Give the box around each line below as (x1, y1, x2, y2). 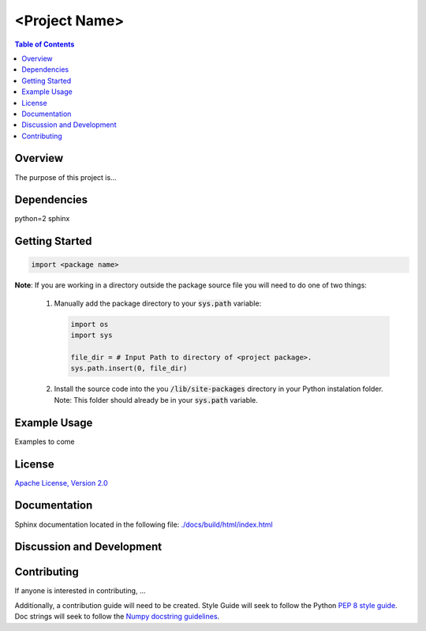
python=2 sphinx (14, 214, 70, 223)
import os (70, 320, 109, 329)
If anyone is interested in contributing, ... (14, 586, 146, 595)
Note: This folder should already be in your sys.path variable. (54, 395, 258, 404)
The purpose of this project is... (14, 172, 118, 182)
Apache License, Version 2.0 (14, 478, 108, 487)
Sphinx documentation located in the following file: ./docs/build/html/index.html (14, 520, 273, 529)
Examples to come (14, 437, 75, 446)
